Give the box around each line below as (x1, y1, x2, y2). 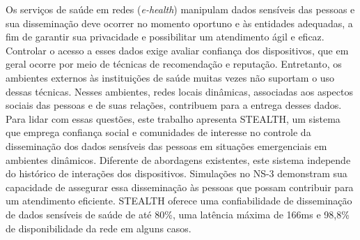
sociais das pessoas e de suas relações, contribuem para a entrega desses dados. (6, 98, 342, 112)
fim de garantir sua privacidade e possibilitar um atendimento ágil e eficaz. (6, 29, 324, 44)
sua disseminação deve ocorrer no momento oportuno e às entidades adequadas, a (6, 15, 353, 30)
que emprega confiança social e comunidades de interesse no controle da (6, 125, 311, 140)
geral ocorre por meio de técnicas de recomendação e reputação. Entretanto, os (6, 57, 342, 71)
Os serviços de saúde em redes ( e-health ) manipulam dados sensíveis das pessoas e (6, 2, 355, 16)
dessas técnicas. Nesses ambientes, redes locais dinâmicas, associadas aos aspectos (6, 84, 353, 98)
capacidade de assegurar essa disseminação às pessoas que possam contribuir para (6, 179, 354, 194)
